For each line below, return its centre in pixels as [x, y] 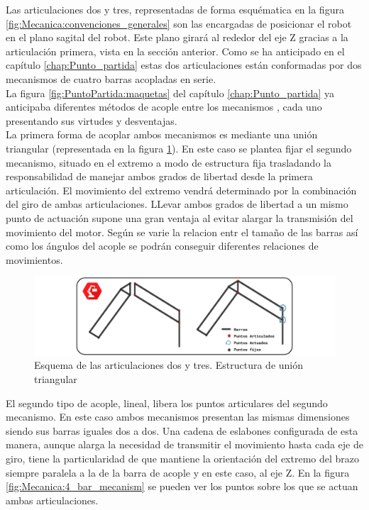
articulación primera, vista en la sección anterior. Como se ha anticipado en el [175, 51]
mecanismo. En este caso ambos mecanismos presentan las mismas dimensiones [178, 417]
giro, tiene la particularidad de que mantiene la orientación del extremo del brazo [183, 458]
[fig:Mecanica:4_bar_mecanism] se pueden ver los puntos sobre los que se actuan [182, 486]
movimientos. [34, 259]
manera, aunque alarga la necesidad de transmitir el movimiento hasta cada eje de [184, 444]
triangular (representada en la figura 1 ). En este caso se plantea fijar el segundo [179, 148]
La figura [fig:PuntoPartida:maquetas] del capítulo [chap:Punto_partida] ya [170, 93]
